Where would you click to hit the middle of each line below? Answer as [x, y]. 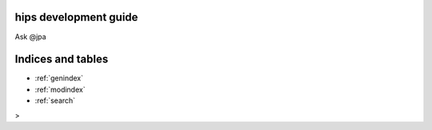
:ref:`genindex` [59, 78]
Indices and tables [62, 59]
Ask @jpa [31, 37]
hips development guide [76, 17]
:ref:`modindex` [60, 89]
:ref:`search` [55, 100]
